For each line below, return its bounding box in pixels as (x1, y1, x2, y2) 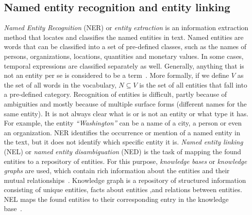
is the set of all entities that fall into (139, 79, 247, 90)
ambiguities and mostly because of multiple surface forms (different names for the (4, 98, 247, 108)
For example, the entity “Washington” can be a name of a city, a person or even (4, 118, 242, 128)
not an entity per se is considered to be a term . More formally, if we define (4, 70, 229, 80)
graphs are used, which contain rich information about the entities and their (4, 165, 230, 176)
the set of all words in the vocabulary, (4, 79, 117, 90)
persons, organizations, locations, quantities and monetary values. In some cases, (4, 51, 244, 61)
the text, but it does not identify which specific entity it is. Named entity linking (4, 137, 243, 147)
